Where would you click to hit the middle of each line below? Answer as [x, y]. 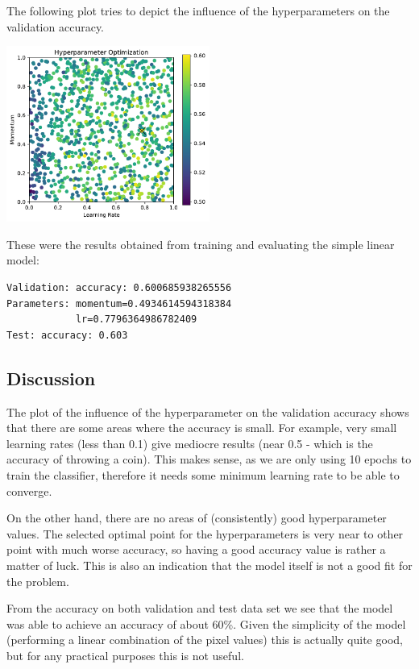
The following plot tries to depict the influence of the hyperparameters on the [198, 10]
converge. [29, 490]
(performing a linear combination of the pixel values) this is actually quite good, [205, 640]
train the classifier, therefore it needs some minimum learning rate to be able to [203, 475]
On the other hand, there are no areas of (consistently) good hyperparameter [197, 518]
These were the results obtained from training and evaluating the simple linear [201, 244]
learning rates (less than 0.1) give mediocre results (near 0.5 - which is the [190, 443]
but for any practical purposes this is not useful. [125, 655]
